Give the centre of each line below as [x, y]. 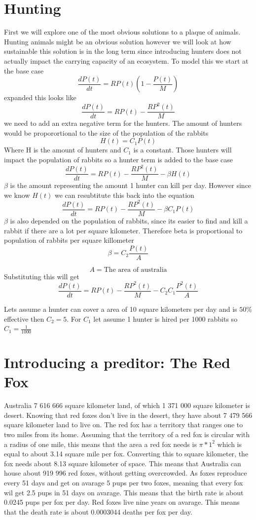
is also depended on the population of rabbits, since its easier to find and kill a [129, 220]
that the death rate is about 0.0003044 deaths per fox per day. [98, 511]
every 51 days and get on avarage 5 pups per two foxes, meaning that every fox [124, 483]
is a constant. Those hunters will [183, 150]
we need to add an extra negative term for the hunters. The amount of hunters [123, 123]
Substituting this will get [42, 276]
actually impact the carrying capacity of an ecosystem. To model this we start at [126, 60]
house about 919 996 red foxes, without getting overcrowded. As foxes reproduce [126, 473]
